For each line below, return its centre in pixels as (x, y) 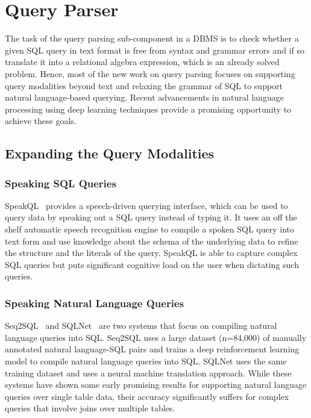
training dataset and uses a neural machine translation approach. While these (148, 373)
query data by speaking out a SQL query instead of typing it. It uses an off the (151, 217)
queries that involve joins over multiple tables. (90, 408)
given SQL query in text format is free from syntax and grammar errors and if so (155, 50)
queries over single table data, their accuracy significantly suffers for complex (147, 396)
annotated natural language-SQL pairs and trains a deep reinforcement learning (152, 349)
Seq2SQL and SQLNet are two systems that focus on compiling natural (141, 326)
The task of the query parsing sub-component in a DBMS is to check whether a (152, 38)
